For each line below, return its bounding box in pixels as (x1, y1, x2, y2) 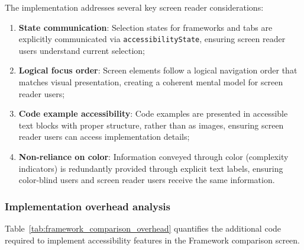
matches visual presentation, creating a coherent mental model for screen (18, 76, 283, 88)
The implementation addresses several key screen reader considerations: (5, 1, 264, 13)
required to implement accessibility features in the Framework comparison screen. (5, 233, 300, 246)
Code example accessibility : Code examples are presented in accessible (18, 107, 288, 120)
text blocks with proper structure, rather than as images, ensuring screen (18, 118, 284, 131)
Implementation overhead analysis (5, 198, 171, 213)
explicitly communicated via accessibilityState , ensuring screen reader (18, 33, 286, 45)
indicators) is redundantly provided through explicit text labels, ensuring (18, 162, 283, 174)
